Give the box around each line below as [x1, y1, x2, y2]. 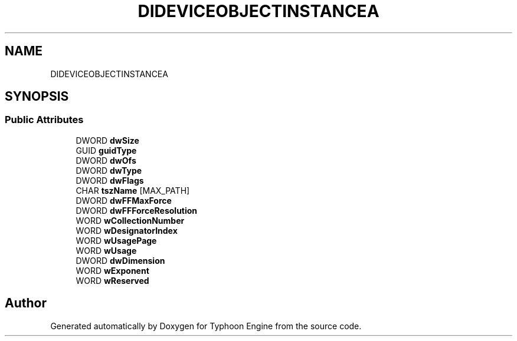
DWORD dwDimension [76, 255, 165, 266]
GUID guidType [76, 145, 137, 155]
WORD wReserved [76, 275, 149, 286]
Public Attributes [5, 114, 84, 126]
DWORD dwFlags [76, 175, 144, 186]
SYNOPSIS [5, 89, 69, 104]
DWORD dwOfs [76, 155, 136, 165]
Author [5, 296, 47, 311]
